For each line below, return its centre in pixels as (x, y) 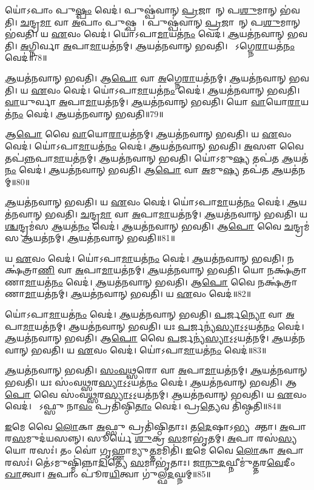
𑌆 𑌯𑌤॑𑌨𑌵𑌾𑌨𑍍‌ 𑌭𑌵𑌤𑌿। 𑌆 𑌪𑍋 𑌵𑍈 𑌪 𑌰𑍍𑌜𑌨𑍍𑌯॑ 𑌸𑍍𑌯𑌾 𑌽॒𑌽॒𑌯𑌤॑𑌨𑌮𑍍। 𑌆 (144, 338)
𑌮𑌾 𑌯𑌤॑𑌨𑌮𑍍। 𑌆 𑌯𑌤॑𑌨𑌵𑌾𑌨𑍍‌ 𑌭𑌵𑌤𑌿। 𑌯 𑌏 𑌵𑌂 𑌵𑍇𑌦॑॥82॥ (138, 294)
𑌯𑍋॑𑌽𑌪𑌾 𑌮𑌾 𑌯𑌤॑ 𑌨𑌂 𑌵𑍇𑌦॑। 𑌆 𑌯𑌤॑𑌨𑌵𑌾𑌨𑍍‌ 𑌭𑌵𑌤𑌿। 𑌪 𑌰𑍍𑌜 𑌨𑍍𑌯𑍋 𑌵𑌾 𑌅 (150, 314)
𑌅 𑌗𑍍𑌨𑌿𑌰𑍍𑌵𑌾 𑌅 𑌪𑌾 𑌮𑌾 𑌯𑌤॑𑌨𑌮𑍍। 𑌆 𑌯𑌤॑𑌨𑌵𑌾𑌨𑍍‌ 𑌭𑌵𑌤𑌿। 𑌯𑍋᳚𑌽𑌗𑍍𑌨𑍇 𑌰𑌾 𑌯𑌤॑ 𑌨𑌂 (158, 45)
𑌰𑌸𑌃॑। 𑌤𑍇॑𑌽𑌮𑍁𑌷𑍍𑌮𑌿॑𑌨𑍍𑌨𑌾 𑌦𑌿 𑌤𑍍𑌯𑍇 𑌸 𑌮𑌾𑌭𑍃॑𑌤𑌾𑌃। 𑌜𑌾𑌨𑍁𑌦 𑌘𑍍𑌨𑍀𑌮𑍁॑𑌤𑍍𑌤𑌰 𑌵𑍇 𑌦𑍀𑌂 (150, 462)
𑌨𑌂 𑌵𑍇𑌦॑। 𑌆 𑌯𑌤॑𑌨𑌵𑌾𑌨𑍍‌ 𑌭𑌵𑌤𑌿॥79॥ (88, 113)
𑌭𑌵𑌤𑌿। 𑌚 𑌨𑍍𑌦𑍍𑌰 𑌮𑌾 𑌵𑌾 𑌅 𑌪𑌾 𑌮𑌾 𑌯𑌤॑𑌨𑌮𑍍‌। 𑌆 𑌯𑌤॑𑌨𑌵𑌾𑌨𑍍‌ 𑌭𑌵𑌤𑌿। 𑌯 (176, 213)
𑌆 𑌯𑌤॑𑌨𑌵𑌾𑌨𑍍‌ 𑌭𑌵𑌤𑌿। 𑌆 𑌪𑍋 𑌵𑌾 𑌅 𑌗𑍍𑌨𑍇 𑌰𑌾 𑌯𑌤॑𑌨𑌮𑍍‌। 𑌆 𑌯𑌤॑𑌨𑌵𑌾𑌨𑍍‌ (145, 77)
